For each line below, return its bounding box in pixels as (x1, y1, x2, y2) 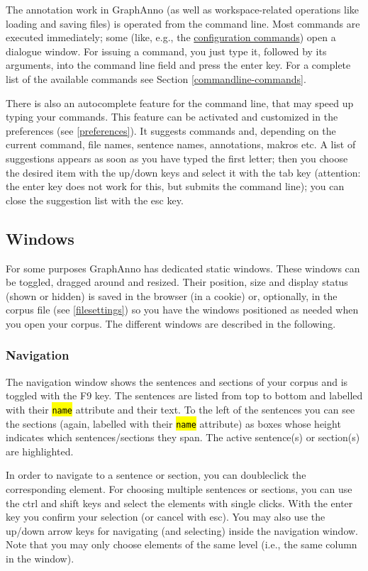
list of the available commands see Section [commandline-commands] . (6, 71, 306, 86)
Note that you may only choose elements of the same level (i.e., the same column (6, 537, 357, 552)
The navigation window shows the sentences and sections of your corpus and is (6, 374, 348, 389)
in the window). (6, 550, 74, 565)
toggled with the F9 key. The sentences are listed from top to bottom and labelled (6, 388, 363, 403)
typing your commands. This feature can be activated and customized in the (6, 109, 338, 124)
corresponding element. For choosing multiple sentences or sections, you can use (6, 481, 352, 496)
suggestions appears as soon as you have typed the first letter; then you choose (6, 150, 348, 165)
